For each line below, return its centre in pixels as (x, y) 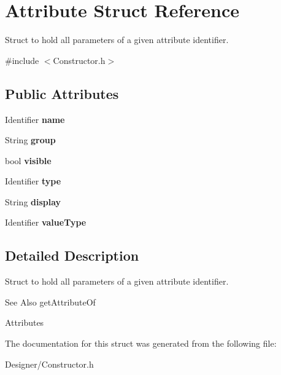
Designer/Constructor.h (49, 364)
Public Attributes (62, 93)
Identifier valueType (46, 222)
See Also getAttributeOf (50, 302)
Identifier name (35, 119)
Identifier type (33, 181)
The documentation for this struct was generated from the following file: (141, 343)
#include (22, 60)
